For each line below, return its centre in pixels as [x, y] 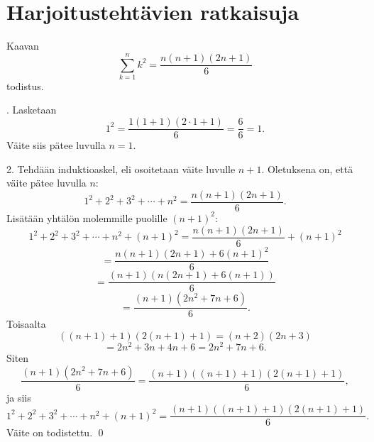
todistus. [25, 85]
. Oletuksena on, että [307, 168]
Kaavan [23, 46]
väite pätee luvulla [46, 183]
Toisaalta [26, 324]
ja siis [19, 397]
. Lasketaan [32, 110]
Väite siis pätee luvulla [56, 145]
